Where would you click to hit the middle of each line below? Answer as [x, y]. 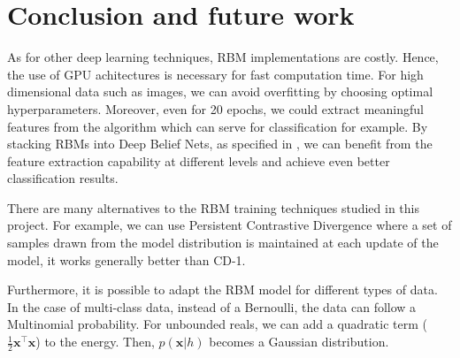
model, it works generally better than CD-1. [126, 259]
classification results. [63, 178]
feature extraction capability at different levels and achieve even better [199, 160]
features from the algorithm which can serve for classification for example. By [218, 126]
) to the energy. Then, [95, 342]
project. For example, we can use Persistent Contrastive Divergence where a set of [230, 225]
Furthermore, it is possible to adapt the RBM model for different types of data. [222, 289]
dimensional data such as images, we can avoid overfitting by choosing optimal [220, 91]
